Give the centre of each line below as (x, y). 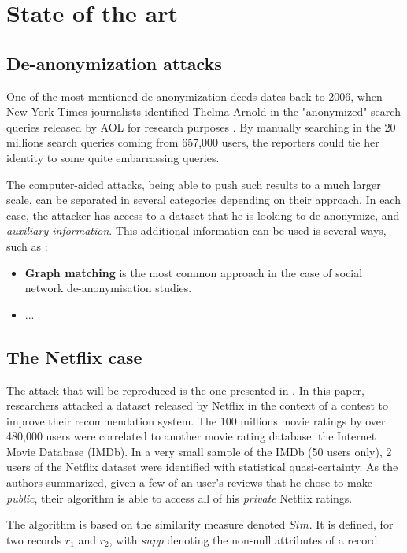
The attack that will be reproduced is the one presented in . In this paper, (186, 390)
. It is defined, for (351, 524)
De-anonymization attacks (114, 63)
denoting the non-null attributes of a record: (274, 539)
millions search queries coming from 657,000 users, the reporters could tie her (193, 142)
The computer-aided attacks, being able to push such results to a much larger (194, 184)
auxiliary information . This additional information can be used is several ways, (196, 230)
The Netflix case (74, 356)
